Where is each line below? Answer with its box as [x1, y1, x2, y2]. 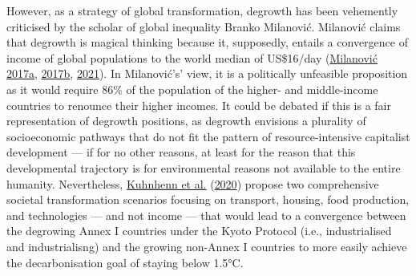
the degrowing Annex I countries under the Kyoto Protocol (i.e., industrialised [6, 222, 392, 239]
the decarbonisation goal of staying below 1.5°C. [6, 254, 244, 270]
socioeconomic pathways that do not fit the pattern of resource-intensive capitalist [6, 128, 410, 144]
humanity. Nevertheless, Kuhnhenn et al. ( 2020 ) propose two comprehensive [6, 175, 379, 192]
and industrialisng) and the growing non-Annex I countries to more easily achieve [6, 237, 407, 254]
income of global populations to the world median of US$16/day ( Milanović [6, 49, 378, 66]
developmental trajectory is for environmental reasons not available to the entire [6, 159, 401, 176]
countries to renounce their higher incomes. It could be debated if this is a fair [6, 96, 392, 113]
